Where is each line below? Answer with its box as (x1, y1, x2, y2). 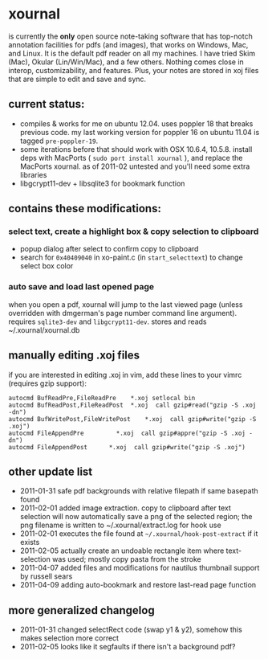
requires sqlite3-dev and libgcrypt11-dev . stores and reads (8, 317, 207, 326)
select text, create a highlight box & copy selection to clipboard (8, 226, 259, 237)
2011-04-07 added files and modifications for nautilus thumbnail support (19, 563, 260, 573)
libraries (19, 170, 47, 179)
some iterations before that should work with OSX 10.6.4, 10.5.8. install (19, 144, 253, 153)
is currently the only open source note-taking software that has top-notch (8, 31, 253, 41)
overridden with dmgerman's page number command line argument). (8, 308, 238, 317)
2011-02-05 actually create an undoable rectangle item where (19, 546, 225, 555)
